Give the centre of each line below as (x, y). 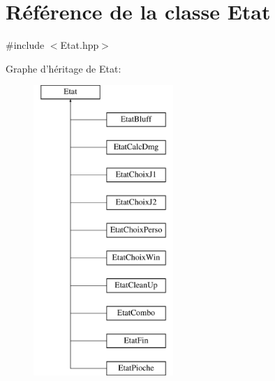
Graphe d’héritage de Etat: (64, 68)
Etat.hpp (80, 45)
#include (25, 45)
